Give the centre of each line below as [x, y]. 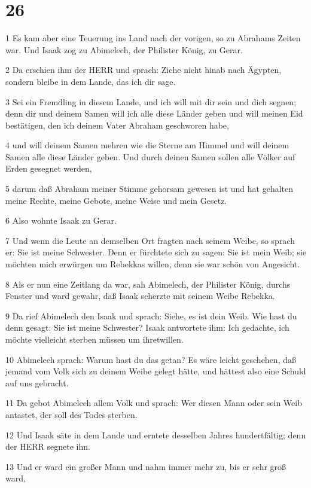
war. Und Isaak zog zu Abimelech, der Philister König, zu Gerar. [124, 49]
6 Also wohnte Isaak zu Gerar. [61, 220]
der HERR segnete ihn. [48, 446]
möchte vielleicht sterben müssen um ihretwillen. [94, 339]
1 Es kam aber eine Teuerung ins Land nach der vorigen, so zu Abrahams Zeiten [153, 38]
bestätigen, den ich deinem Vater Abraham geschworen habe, [117, 125]
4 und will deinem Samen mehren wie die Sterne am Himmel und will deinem [147, 145]
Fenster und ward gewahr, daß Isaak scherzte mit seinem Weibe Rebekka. [140, 296]
